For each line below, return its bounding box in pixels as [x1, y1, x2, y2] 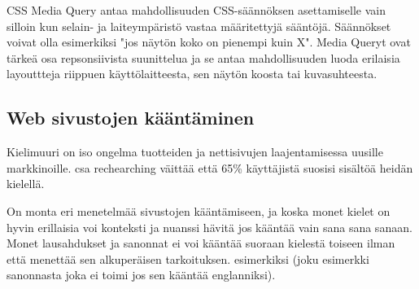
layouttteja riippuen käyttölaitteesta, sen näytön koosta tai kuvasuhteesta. [7, 65, 378, 82]
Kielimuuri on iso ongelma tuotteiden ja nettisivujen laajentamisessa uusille [7, 143, 383, 160]
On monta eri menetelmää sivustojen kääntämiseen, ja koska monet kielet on [7, 202, 391, 219]
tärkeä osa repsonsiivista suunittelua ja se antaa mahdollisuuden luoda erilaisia [7, 49, 400, 66]
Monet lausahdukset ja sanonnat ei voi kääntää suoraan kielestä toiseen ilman [7, 234, 395, 252]
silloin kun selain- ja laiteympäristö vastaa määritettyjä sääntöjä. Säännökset [7, 17, 391, 34]
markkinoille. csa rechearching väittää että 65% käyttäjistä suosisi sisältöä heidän [7, 159, 413, 176]
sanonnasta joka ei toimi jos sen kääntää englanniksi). [7, 266, 276, 283]
